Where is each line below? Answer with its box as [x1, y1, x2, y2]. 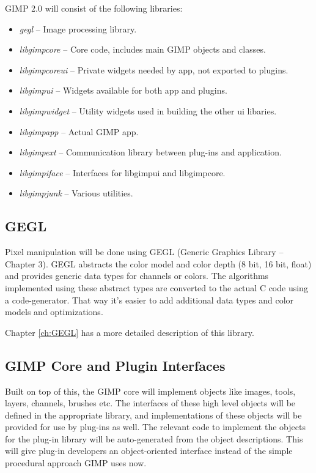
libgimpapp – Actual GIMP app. [19, 125, 139, 138]
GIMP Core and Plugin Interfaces [5, 356, 226, 374]
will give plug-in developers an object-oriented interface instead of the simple [5, 444, 293, 457]
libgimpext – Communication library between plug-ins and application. [19, 146, 282, 158]
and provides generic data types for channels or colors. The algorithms [5, 269, 269, 282]
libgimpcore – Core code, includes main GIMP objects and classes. [19, 43, 266, 56]
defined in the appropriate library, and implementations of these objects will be [5, 408, 302, 421]
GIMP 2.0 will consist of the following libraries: [5, 2, 183, 14]
